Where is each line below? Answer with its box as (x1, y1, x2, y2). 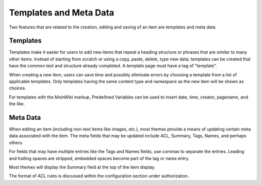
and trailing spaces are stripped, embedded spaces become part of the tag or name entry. (9, 155, 190, 161)
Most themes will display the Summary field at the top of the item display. (9, 164, 156, 170)
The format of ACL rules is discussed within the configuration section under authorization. (9, 173, 189, 179)
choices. (9, 85, 26, 91)
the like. (9, 101, 25, 107)
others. (9, 140, 24, 145)
